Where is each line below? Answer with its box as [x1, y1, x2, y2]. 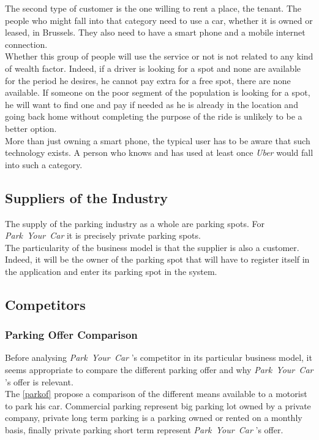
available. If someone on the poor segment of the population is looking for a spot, [5, 86, 310, 99]
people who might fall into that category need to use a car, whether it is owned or [5, 14, 313, 26]
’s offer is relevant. [5, 375, 73, 388]
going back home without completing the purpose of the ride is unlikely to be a [5, 110, 302, 123]
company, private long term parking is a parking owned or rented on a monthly [5, 411, 302, 424]
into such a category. [5, 158, 83, 171]
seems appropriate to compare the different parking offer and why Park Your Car [5, 363, 313, 376]
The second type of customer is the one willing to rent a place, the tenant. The [5, 2, 302, 14]
